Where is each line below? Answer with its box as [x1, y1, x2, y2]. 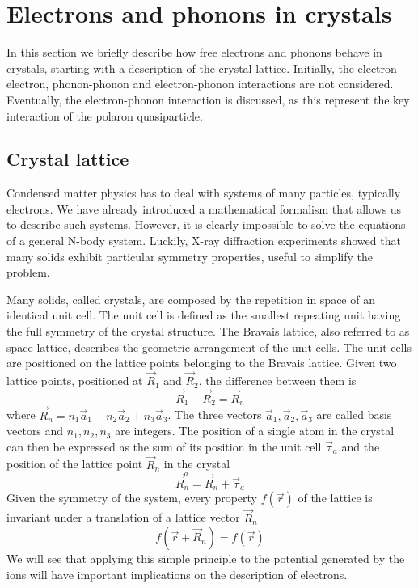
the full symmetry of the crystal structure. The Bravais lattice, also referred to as [6, 323, 410, 340]
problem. [6, 264, 50, 281]
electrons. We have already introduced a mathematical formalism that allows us [6, 200, 402, 217]
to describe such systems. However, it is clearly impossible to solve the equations [6, 216, 406, 233]
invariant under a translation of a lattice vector [6, 509, 240, 526]
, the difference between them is [198, 372, 357, 389]
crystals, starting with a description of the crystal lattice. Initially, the [6, 59, 354, 76]
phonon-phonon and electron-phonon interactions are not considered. [52, 75, 394, 92]
